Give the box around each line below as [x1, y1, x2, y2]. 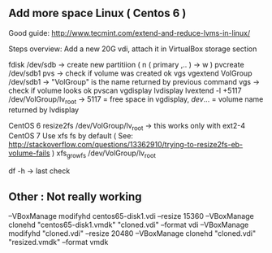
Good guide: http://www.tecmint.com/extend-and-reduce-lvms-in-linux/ [8, 28, 251, 37]
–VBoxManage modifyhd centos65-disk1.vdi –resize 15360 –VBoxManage [8, 212, 254, 221]
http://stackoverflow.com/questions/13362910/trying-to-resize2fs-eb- [8, 140, 244, 150]
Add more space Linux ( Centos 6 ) [8, 7, 187, 20]
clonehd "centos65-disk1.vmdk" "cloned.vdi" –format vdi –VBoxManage [8, 220, 249, 230]
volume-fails [8, 148, 50, 158]
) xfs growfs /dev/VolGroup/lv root [51, 148, 156, 160]
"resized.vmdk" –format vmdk [8, 238, 109, 247]
